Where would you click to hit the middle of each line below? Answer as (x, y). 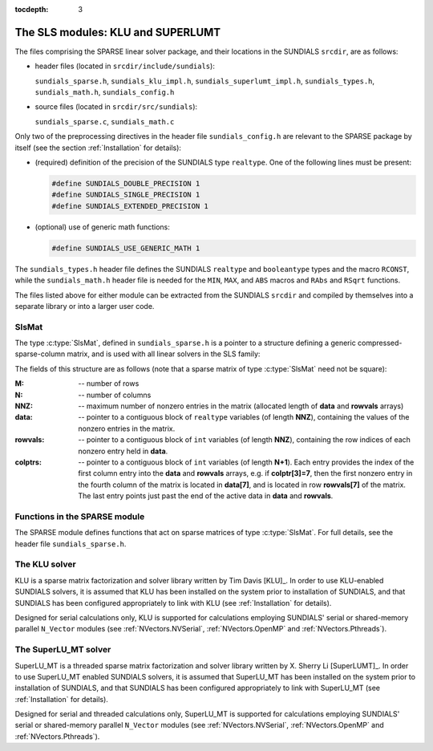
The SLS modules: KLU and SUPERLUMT (118, 32)
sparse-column (40, 354)
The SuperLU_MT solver (63, 650)
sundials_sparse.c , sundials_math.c (105, 121)
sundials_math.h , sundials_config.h (105, 92)
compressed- (380, 343)
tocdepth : (32, 9)
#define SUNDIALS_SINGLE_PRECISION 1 (126, 195)
